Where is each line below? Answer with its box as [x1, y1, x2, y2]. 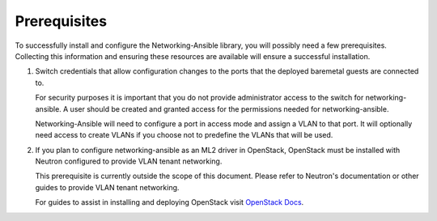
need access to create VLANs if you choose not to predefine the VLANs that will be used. [35, 130, 333, 140]
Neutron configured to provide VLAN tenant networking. [35, 156, 223, 166]
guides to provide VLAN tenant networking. [35, 182, 180, 192]
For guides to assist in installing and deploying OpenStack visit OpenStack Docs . [35, 198, 304, 207]
